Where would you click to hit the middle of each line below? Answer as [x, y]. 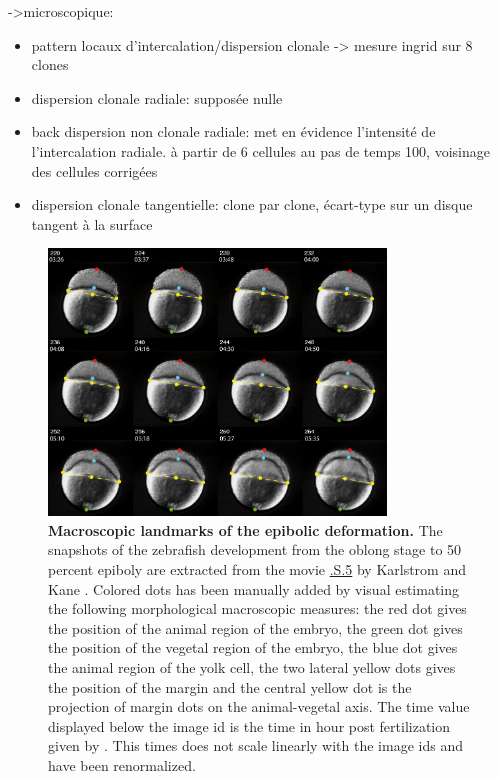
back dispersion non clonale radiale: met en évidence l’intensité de [233, 131]
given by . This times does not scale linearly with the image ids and [255, 745]
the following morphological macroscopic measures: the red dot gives [257, 608]
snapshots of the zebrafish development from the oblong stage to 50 [255, 549]
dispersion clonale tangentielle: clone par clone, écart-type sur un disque [252, 204]
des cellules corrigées [94, 170]
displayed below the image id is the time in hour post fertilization [249, 725]
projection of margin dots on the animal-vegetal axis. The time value [259, 706]
